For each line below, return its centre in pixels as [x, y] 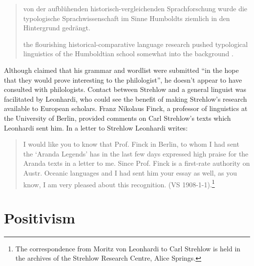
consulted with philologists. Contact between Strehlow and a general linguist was [125, 89]
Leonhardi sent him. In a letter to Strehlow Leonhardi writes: [96, 127]
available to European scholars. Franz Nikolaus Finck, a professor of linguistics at [126, 108]
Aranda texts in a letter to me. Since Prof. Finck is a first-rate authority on [137, 163]
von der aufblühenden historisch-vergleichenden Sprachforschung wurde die [135, 8]
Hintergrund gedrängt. [57, 28]
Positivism [40, 217]
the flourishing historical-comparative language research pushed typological [136, 44]
